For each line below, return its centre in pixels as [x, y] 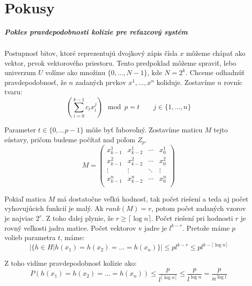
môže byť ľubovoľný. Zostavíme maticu [144, 129]
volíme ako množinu [75, 72]
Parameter [20, 129]
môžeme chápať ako [216, 53]
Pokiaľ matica [25, 198]
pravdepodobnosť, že [36, 82]
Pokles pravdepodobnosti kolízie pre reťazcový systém [96, 31]
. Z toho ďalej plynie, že [78, 218]
